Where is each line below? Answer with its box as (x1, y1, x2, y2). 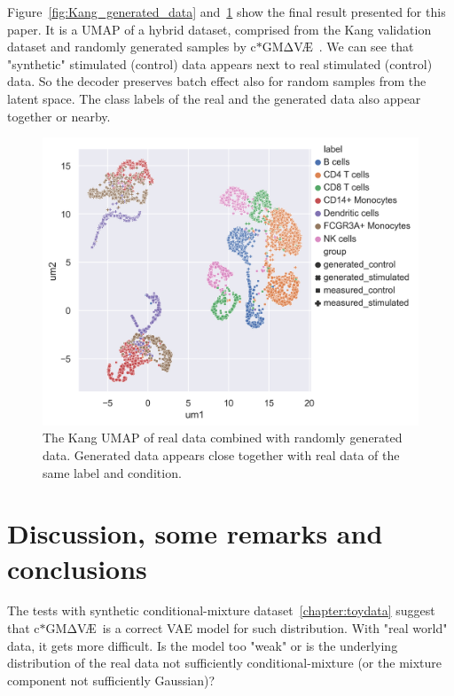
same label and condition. (43, 463, 182, 481)
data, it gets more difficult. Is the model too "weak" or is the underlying (7, 636, 398, 654)
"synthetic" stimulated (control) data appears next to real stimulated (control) (7, 54, 433, 73)
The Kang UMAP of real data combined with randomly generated (43, 428, 403, 447)
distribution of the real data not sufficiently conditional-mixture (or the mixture (7, 653, 442, 672)
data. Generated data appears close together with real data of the (43, 445, 400, 464)
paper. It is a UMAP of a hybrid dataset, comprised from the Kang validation (7, 20, 432, 38)
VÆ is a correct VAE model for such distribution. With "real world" (77, 619, 448, 637)
